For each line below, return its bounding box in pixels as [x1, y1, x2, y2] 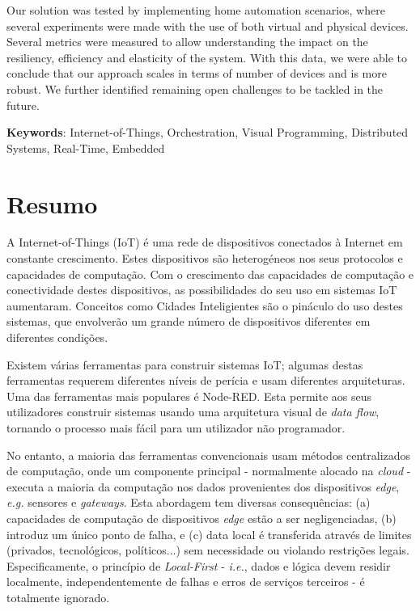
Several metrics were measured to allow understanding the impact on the [6, 33, 368, 50]
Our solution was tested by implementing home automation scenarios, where [6, 2, 385, 18]
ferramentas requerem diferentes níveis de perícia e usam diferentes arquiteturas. [6, 372, 405, 389]
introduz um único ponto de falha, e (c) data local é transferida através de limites [6, 525, 412, 542]
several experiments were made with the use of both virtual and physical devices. [6, 17, 409, 34]
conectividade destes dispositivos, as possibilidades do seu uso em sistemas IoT [6, 281, 397, 298]
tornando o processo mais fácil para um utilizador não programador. [6, 419, 346, 436]
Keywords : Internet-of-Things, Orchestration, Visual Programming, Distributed [6, 124, 409, 141]
